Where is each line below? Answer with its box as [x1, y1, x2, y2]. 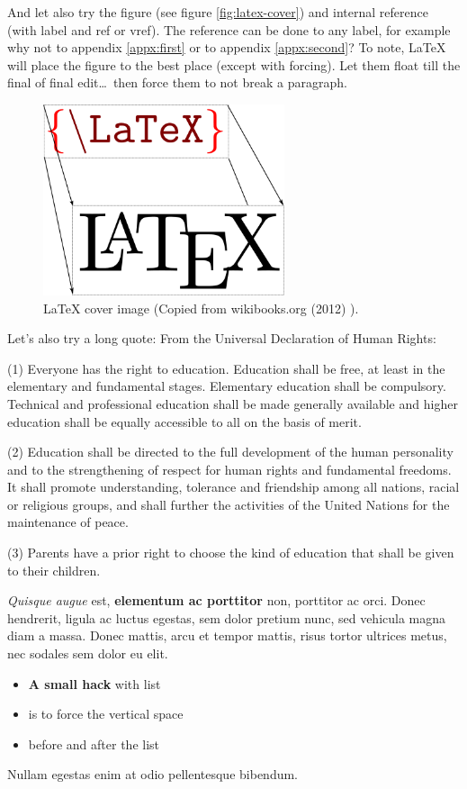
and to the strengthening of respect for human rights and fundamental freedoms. [7, 459, 452, 478]
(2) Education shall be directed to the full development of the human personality [7, 442, 454, 461]
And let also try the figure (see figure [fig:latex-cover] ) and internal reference [7, 3, 428, 21]
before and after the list [28, 734, 160, 753]
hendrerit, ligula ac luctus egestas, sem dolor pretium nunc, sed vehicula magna [7, 608, 446, 627]
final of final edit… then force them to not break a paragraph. [7, 73, 347, 92]
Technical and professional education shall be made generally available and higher [7, 394, 458, 413]
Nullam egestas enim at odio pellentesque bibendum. [7, 765, 299, 784]
